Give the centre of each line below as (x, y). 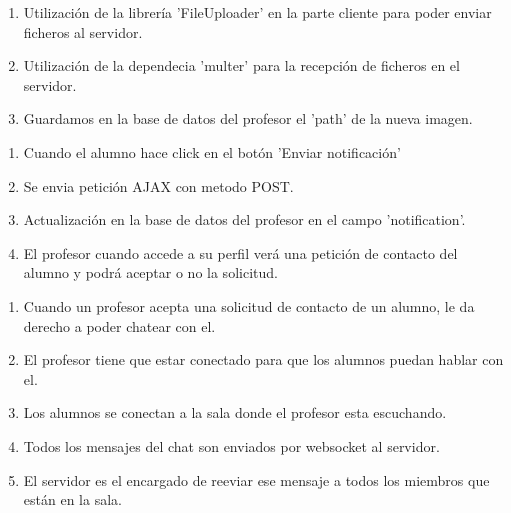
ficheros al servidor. (83, 31)
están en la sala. (72, 499)
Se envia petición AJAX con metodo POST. (158, 185)
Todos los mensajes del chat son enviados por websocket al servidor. (231, 445)
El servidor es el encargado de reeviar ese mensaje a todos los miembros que (256, 479)
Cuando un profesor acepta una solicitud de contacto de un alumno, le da (249, 305)
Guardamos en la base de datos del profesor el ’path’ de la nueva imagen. (248, 118)
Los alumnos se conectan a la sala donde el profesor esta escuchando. (235, 412)
